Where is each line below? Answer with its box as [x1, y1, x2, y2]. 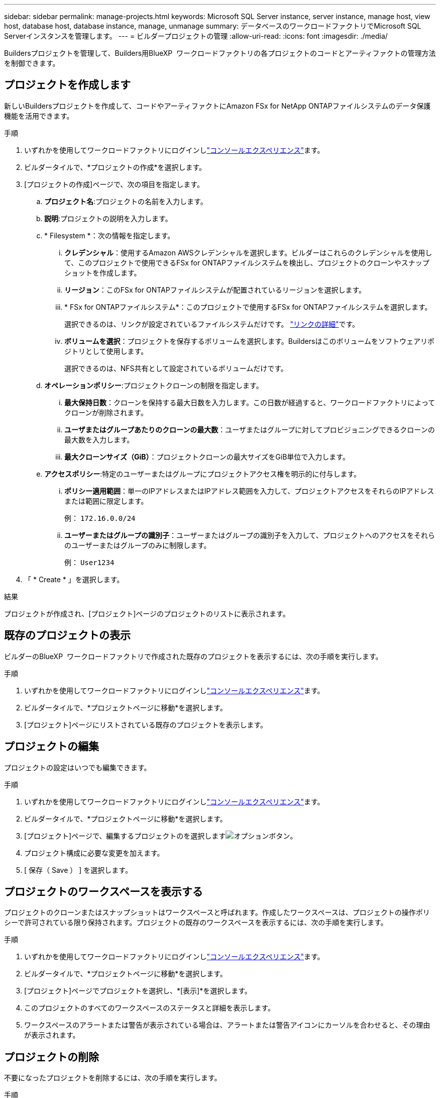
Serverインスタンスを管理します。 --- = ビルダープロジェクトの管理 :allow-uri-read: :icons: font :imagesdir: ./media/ [4, 32, 388, 40]
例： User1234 [64, 558, 115, 567]
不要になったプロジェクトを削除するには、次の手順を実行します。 [4, 1073, 222, 1082]
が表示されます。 [24, 1031, 80, 1040]
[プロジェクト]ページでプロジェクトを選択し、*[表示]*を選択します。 [24, 986, 252, 995]
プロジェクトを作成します [4, 78, 131, 91]
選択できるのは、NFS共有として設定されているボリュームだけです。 [64, 363, 288, 373]
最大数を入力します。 [64, 435, 134, 444]
